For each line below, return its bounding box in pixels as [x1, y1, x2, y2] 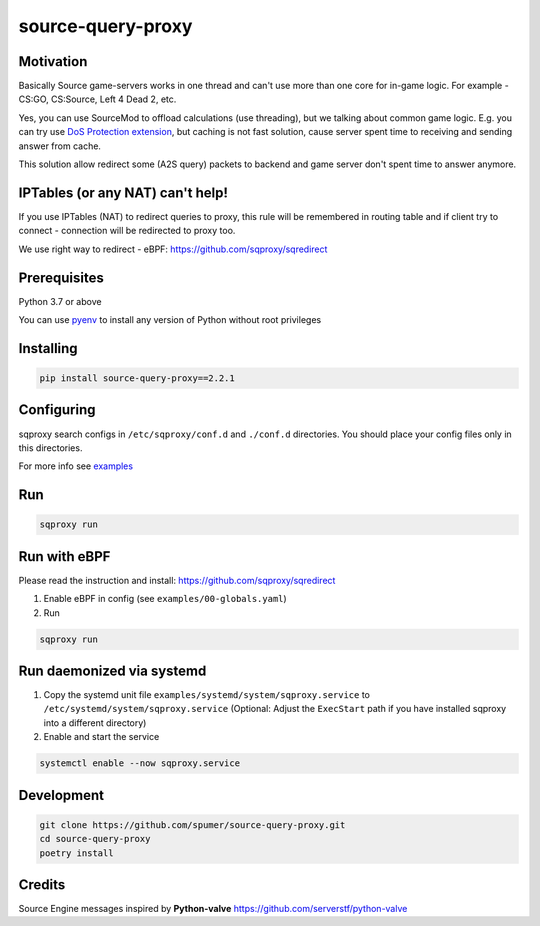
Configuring [18, 401, 96, 419]
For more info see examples [18, 460, 134, 472]
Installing [18, 340, 79, 357]
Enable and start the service [43, 731, 160, 743]
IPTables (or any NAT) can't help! [18, 184, 229, 201]
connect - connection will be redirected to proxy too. [18, 225, 236, 237]
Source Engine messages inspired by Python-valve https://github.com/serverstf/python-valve [18, 903, 408, 915]
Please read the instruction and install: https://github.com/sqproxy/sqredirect [18, 574, 336, 586]
